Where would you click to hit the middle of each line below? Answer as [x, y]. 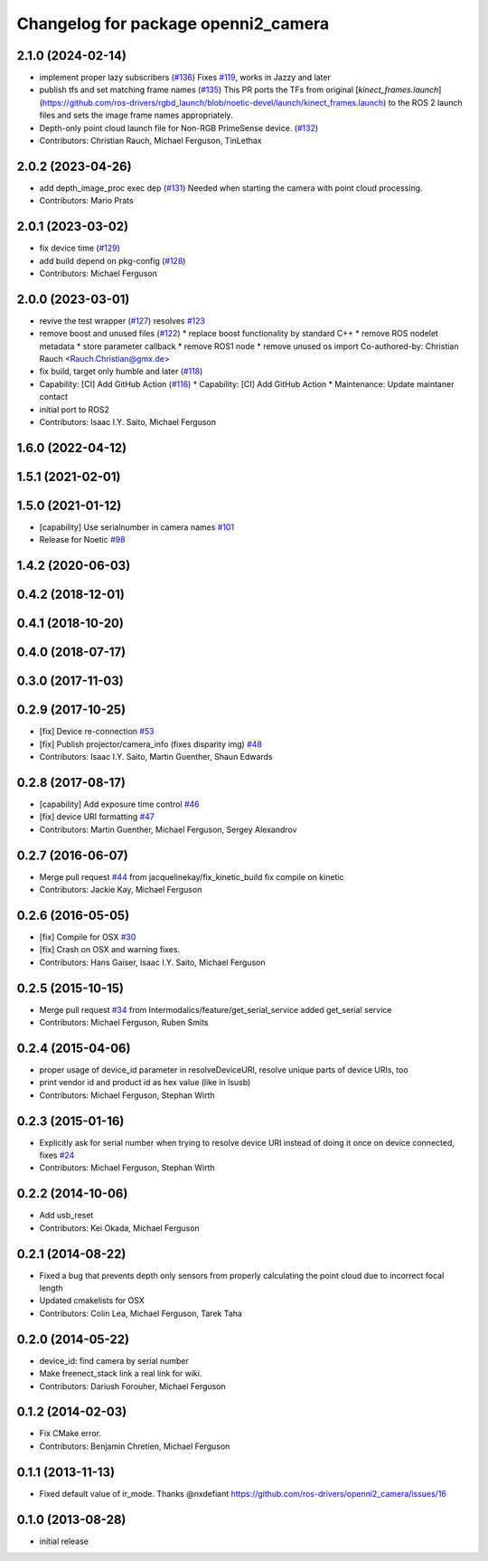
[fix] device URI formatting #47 [97, 817]
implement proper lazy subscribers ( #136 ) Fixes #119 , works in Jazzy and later [185, 78]
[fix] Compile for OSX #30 [88, 937]
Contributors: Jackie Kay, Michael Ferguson [121, 890]
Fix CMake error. [70, 1433]
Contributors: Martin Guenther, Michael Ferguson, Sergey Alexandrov [168, 829]
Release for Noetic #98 [82, 540]
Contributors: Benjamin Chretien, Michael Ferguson [135, 1446]
